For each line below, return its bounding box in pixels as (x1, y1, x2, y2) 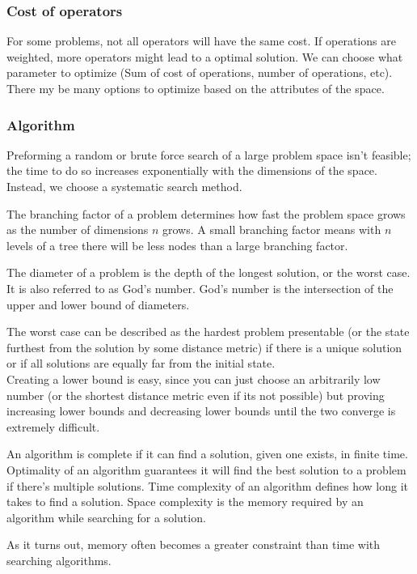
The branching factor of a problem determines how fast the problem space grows (6, 205, 406, 222)
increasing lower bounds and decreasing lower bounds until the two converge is (6, 402, 396, 419)
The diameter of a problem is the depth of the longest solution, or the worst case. (6, 264, 411, 281)
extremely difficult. (6, 418, 100, 435)
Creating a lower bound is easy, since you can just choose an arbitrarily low (6, 370, 381, 387)
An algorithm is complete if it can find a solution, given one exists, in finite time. (6, 445, 408, 462)
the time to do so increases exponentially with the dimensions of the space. (6, 162, 377, 179)
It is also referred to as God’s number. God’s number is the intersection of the (6, 279, 394, 296)
